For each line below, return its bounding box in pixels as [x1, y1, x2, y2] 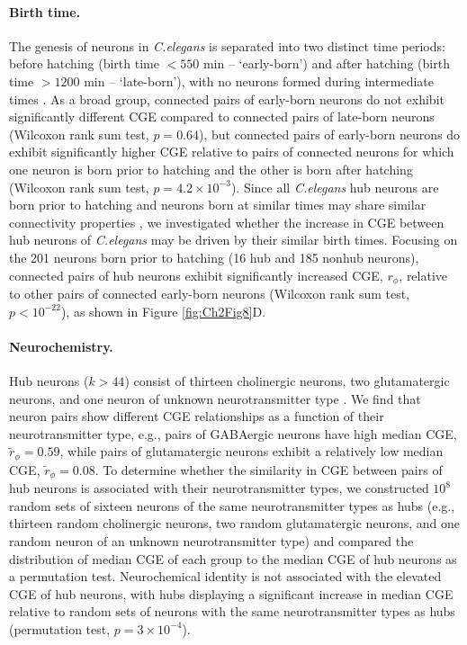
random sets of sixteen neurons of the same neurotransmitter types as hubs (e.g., [9, 496, 455, 515]
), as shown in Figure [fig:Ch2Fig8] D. [60, 301, 266, 320]
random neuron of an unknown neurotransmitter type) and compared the [9, 532, 414, 551]
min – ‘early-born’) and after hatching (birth [202, 54, 450, 73]
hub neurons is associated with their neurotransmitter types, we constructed [9, 479, 429, 497]
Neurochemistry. [9, 336, 113, 355]
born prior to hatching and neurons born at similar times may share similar [9, 195, 427, 214]
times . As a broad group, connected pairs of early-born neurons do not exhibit [9, 89, 445, 108]
